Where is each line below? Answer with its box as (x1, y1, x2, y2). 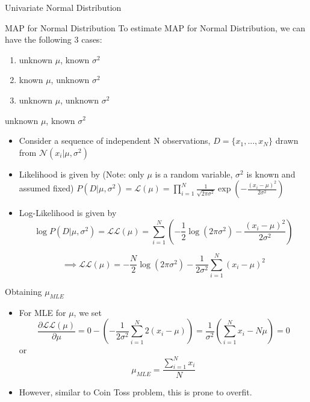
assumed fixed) (19, 182, 74, 194)
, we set (73, 306, 102, 318)
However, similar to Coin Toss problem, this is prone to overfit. (19, 386, 252, 398)
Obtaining (5, 285, 42, 298)
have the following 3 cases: (5, 33, 102, 46)
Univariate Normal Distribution (5, 1, 122, 13)
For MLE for (19, 306, 66, 318)
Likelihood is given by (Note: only (19, 167, 144, 180)
